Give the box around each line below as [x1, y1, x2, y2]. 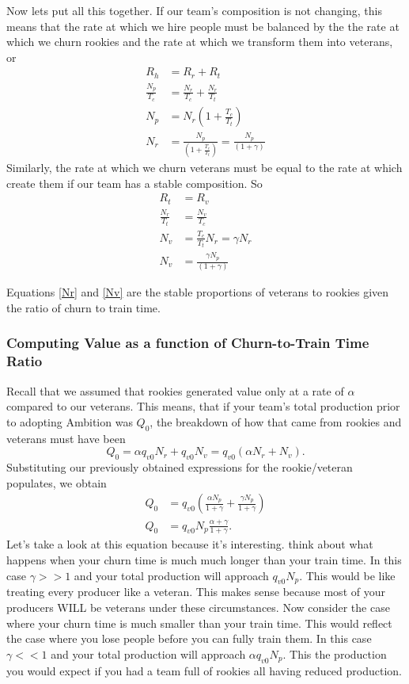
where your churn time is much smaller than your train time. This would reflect [6, 614, 392, 631]
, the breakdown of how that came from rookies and [150, 413, 402, 430]
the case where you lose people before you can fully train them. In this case [6, 630, 372, 647]
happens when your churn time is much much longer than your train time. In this [6, 552, 402, 568]
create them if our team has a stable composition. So [6, 174, 263, 191]
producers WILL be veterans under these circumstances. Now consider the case [6, 599, 390, 616]
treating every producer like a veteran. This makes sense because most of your [6, 583, 385, 600]
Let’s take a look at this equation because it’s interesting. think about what [6, 536, 373, 552]
